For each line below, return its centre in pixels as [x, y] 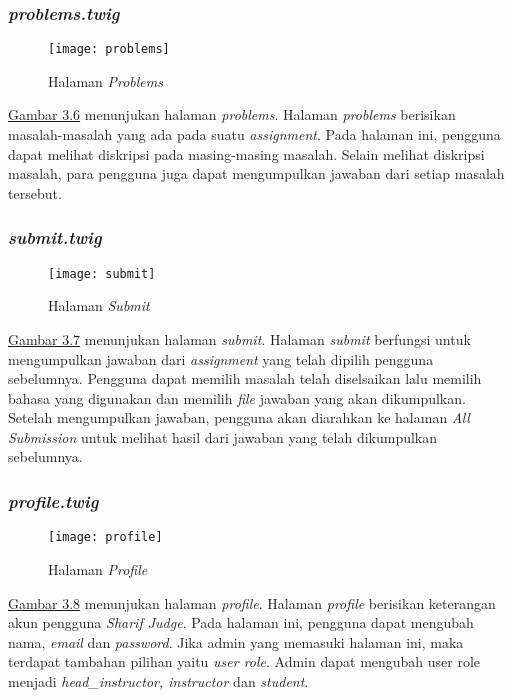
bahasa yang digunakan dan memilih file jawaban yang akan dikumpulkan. [237, 397]
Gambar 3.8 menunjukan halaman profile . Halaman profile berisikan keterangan [252, 602]
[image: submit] [102, 273]
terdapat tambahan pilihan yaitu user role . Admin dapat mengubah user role [244, 661]
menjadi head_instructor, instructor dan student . [158, 680]
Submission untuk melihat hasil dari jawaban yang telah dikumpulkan [223, 436]
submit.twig [55, 237]
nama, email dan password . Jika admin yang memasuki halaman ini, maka [236, 641]
